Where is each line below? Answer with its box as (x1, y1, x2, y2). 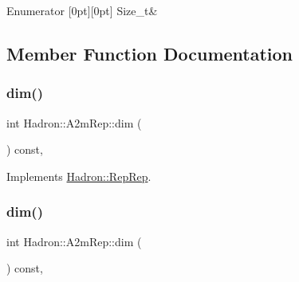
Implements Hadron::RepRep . (6, 167, 151, 184)
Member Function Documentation (6, 41, 293, 65)
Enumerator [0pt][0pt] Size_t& (6, 2, 158, 18)
